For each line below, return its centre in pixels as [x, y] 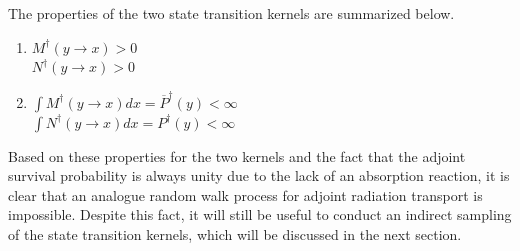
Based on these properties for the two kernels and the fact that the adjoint [237, 155]
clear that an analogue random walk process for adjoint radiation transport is [245, 194]
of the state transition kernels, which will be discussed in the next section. [235, 233]
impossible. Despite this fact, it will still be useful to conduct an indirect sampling [260, 214]
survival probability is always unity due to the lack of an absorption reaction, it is [259, 175]
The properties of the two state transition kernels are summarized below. [231, 13]
